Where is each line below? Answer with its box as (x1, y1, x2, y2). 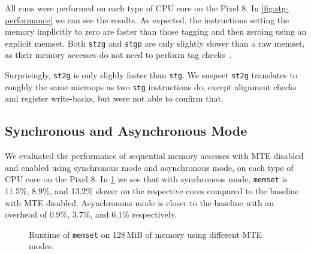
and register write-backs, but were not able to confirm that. (5, 92, 224, 105)
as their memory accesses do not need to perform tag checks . (5, 48, 232, 61)
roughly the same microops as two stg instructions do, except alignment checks (5, 80, 297, 93)
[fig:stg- (261, 2, 289, 14)
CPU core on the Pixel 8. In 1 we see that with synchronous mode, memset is (5, 173, 288, 185)
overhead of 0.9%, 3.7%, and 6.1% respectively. (5, 208, 177, 221)
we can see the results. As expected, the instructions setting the (55, 13, 289, 26)
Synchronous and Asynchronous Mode (5, 121, 247, 140)
